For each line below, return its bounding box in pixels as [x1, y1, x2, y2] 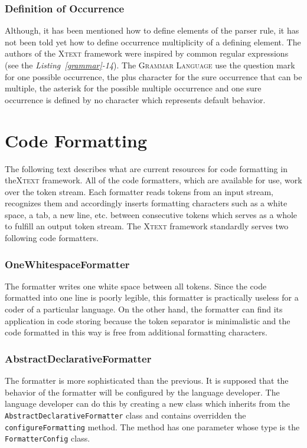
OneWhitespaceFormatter [5, 256, 130, 271]
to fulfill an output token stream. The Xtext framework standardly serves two [5, 220, 289, 232]
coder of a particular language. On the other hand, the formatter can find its [5, 303, 283, 315]
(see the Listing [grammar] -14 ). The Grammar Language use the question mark [5, 59, 295, 71]
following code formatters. [5, 232, 99, 244]
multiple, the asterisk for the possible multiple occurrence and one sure [5, 82, 262, 94]
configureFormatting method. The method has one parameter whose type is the [5, 420, 300, 433]
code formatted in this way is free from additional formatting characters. [5, 326, 267, 338]
